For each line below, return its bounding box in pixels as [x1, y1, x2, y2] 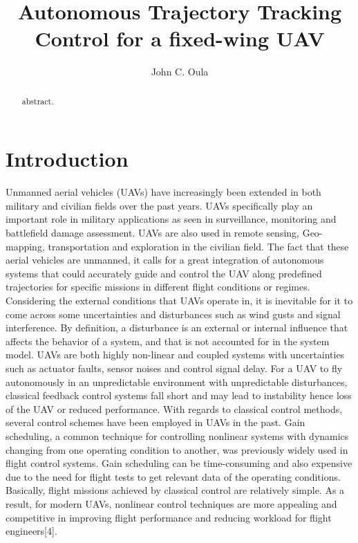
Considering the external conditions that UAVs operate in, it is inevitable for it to [6, 293, 353, 308]
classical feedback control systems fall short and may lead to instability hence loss [6, 388, 352, 403]
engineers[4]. [6, 524, 57, 538]
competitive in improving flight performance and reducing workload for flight [6, 510, 332, 524]
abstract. [21, 95, 54, 107]
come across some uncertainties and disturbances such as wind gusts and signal [6, 306, 341, 321]
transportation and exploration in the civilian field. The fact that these [48, 239, 349, 253]
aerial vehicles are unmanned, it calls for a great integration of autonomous [6, 252, 324, 267]
